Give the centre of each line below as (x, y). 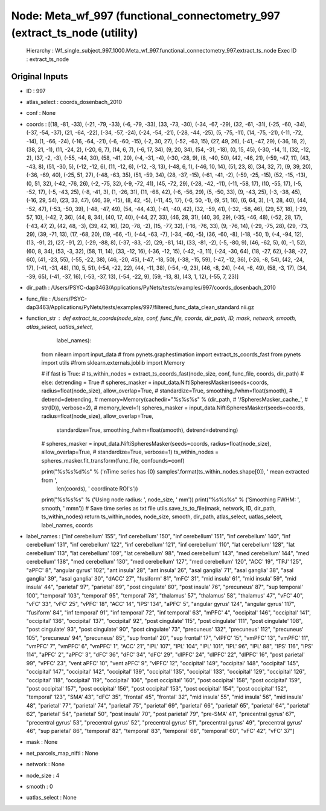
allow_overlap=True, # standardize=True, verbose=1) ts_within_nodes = (130, 452)
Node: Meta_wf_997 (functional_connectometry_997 (146, 16)
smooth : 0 (40, 786)
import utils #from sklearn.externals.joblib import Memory (113, 362)
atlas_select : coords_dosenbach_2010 (74, 102)
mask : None (42, 742)
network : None (46, 764)
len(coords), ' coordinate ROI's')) (97, 489)
